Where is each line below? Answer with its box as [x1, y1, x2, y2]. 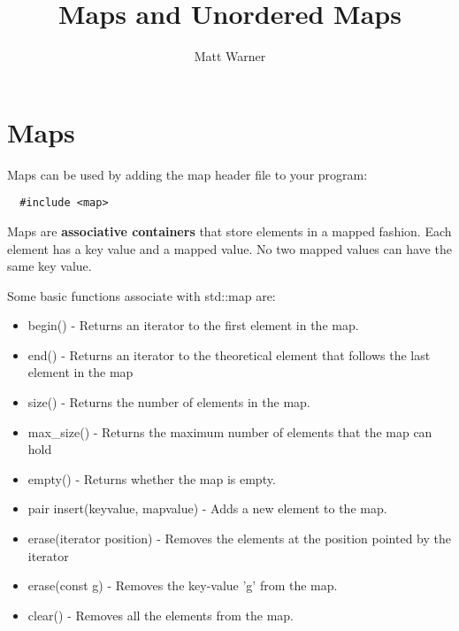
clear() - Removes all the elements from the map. [27, 605, 294, 624]
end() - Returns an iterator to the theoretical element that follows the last [27, 345, 431, 364]
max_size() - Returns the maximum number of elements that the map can [27, 422, 432, 441]
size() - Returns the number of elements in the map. [27, 393, 310, 412]
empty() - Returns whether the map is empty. [27, 469, 276, 488]
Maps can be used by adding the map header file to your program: [7, 165, 368, 183]
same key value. [7, 257, 92, 275]
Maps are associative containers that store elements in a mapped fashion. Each [7, 221, 452, 240]
